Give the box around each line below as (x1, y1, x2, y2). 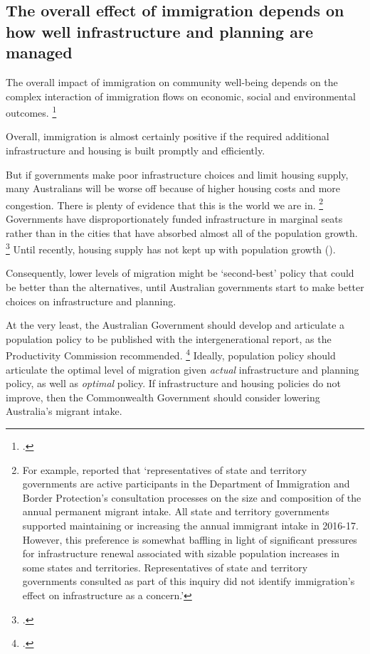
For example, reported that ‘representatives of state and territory (22, 462, 307, 477)
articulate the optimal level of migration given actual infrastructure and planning (6, 362, 359, 376)
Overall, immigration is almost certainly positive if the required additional (6, 129, 329, 144)
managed (6, 41, 73, 63)
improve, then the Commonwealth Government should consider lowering (6, 389, 320, 404)
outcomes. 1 (6, 103, 57, 120)
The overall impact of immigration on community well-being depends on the (6, 74, 338, 89)
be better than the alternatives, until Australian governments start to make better (6, 280, 364, 295)
